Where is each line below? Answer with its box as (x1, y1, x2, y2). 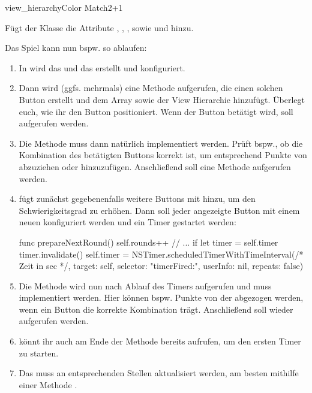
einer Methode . (19, 378, 77, 391)
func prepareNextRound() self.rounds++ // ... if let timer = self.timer (19, 235, 278, 248)
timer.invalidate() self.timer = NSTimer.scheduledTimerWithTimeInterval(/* (19, 247, 304, 260)
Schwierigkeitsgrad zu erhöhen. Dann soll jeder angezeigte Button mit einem (19, 204, 300, 216)
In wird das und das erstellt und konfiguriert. (19, 61, 185, 74)
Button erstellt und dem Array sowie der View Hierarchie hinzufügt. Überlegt (19, 93, 305, 105)
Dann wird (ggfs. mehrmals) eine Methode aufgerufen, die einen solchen (19, 81, 283, 94)
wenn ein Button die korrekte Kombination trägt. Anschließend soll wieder (19, 303, 293, 315)
